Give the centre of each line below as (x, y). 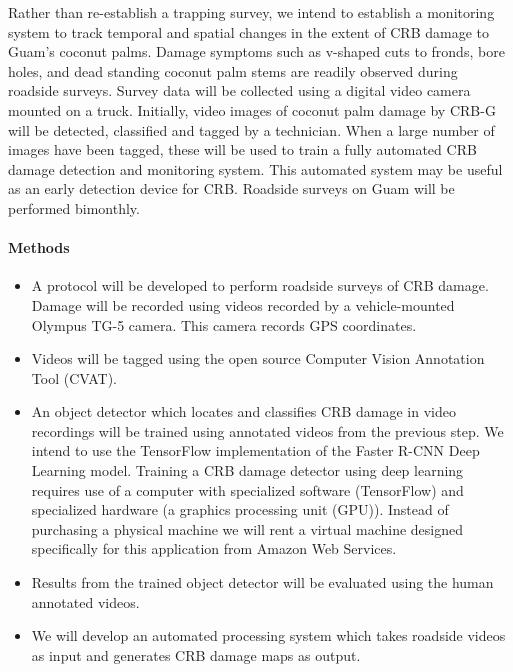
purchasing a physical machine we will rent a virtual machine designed (247, 528)
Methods (39, 247)
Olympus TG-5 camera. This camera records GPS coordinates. (224, 324)
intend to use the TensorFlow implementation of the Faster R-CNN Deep (255, 450)
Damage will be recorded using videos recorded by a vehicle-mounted (243, 304)
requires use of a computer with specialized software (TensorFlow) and (247, 489)
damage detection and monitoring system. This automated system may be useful (255, 168)
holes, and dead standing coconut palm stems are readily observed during (233, 70)
